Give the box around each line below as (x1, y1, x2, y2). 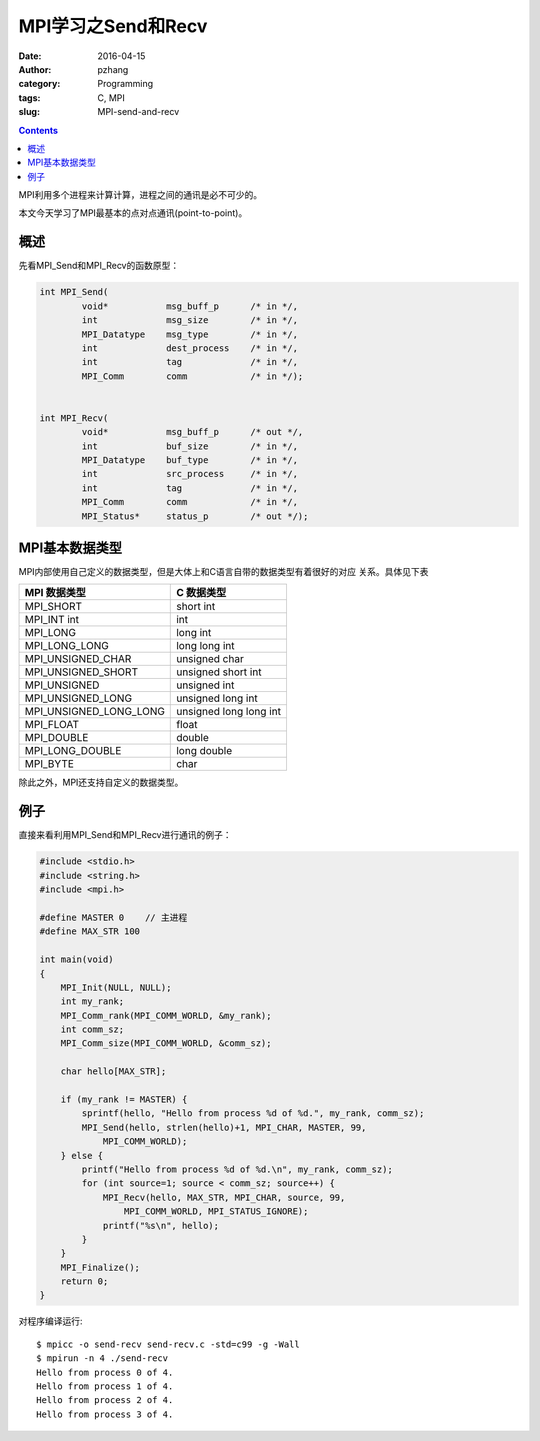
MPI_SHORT (24, 600, 83, 614)
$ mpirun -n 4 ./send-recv (36, 1353, 169, 1364)
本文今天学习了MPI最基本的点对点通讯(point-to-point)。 (18, 207, 248, 219)
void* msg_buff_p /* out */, (81, 426, 304, 438)
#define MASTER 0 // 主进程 (39, 911, 188, 923)
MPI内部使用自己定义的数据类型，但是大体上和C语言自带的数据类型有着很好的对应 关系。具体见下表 (18, 566, 429, 578)
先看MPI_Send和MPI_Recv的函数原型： (18, 260, 180, 272)
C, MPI (97, 91, 125, 104)
